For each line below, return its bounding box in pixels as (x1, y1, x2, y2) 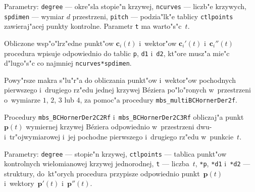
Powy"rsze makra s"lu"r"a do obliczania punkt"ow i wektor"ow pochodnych (4, 74, 236, 85)
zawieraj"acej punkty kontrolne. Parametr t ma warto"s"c (4, 21, 182, 31)
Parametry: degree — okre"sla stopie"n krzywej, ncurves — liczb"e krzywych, (4, 1, 246, 11)
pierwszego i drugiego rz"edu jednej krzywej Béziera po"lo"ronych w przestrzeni (4, 84, 251, 95)
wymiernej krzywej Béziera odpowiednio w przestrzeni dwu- (26, 121, 212, 132)
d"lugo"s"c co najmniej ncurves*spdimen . (4, 58, 132, 68)
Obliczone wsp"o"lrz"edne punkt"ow (4, 37, 114, 48)
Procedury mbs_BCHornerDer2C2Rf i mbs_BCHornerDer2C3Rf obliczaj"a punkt (4, 111, 244, 122)
